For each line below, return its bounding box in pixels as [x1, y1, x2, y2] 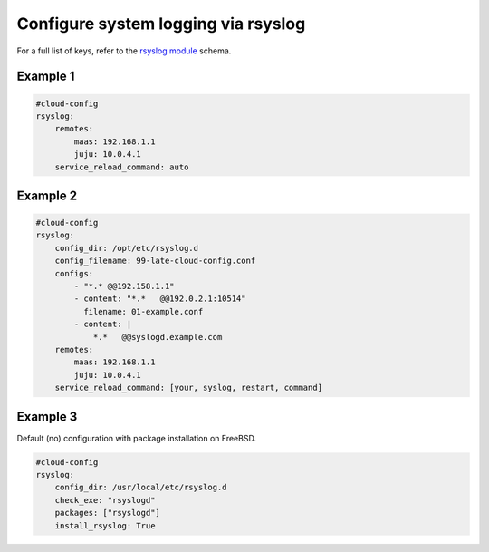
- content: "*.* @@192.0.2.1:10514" [73, 294, 246, 304]
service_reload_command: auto [54, 161, 189, 172]
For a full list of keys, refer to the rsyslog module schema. [16, 45, 232, 56]
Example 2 [16, 188, 77, 203]
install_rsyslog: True [54, 520, 156, 530]
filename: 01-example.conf [82, 306, 204, 316]
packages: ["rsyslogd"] [54, 508, 160, 518]
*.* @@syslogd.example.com [92, 332, 223, 342]
